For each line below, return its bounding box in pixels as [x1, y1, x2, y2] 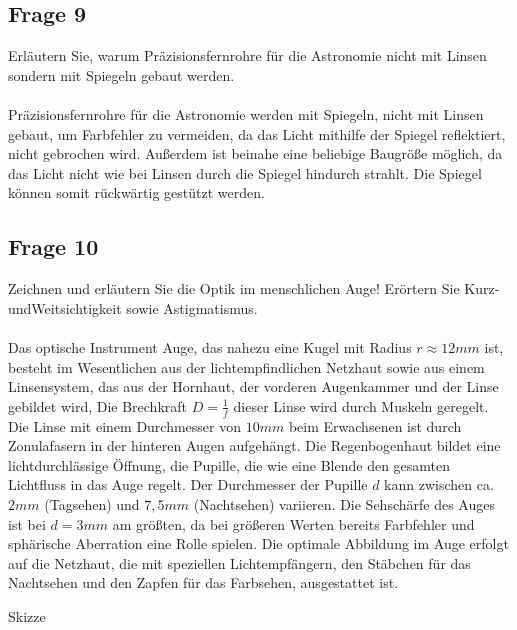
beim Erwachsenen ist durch [288, 415, 462, 436]
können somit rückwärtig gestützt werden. [8, 182, 265, 203]
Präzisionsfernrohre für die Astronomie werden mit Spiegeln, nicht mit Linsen [8, 103, 484, 124]
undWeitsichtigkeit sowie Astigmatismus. [8, 297, 258, 318]
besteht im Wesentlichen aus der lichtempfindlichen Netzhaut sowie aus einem [8, 356, 485, 377]
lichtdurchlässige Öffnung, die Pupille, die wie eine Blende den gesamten [8, 454, 451, 475]
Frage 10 [8, 231, 99, 262]
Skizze [8, 605, 46, 626]
